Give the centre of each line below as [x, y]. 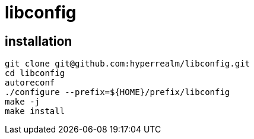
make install [35, 111]
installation [39, 41]
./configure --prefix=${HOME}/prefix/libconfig [118, 92]
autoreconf [30, 83]
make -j [23, 102]
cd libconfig [35, 73]
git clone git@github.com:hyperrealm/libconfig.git [128, 64]
